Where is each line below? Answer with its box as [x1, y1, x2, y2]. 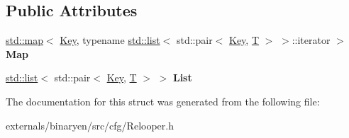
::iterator [292, 33, 331, 47]
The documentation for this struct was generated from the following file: [6, 93, 320, 108]
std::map [6, 33, 43, 47]
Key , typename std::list [60, 33, 160, 47]
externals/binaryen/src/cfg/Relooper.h [6, 117, 174, 132]
